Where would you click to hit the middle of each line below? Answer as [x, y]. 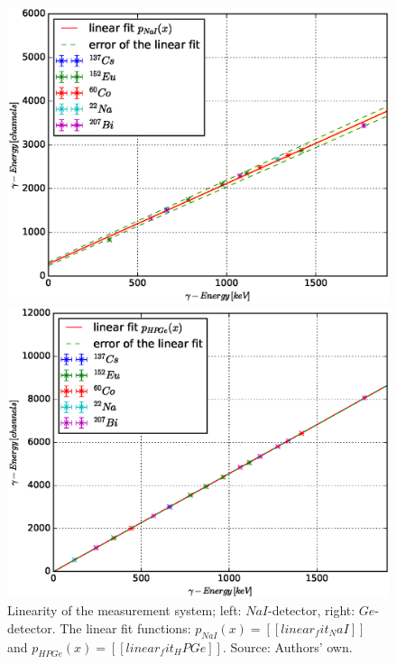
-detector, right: [311, 610]
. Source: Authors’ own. [287, 646]
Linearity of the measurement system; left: [125, 610]
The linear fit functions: [125, 627]
